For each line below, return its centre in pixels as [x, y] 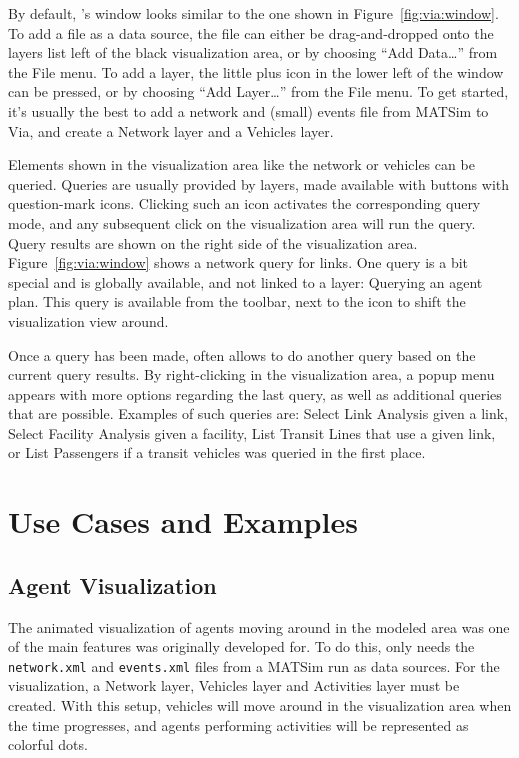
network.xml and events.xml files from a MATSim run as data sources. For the [254, 665]
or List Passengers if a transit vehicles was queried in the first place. [217, 452]
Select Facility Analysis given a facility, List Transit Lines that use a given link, [252, 432]
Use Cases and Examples [183, 521]
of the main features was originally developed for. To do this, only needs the [241, 646]
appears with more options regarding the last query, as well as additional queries [255, 393]
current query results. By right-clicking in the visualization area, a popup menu [251, 374]
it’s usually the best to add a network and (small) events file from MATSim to [248, 110]
